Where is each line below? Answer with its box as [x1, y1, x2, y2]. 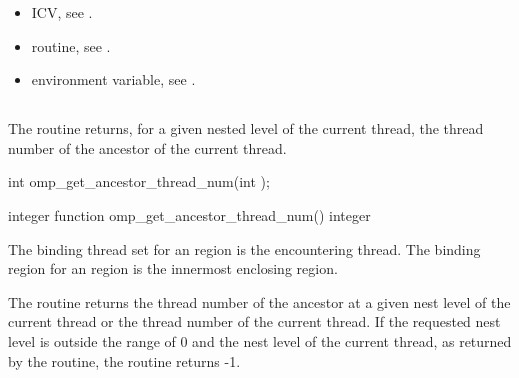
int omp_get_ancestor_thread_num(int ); [8, 171, 270, 192]
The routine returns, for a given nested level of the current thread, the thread [8, 118, 484, 139]
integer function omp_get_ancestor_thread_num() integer [8, 204, 371, 225]
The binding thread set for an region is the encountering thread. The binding [8, 238, 481, 259]
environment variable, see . [31, 69, 196, 90]
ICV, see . [31, 2, 93, 22]
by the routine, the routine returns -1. [8, 350, 241, 371]
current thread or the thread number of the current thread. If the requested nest [8, 311, 501, 332]
